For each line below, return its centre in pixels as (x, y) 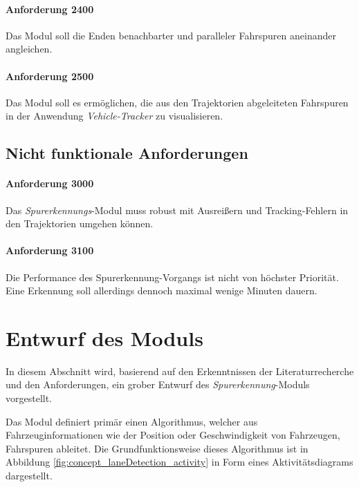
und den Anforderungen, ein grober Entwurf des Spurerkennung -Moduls (158, 384)
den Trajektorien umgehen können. (80, 223)
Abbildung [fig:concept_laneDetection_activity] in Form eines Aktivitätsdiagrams (179, 462)
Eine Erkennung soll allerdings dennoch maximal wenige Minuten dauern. (162, 290)
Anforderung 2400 (50, 9)
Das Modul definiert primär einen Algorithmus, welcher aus (132, 421)
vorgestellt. (29, 398)
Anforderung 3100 (50, 250)
